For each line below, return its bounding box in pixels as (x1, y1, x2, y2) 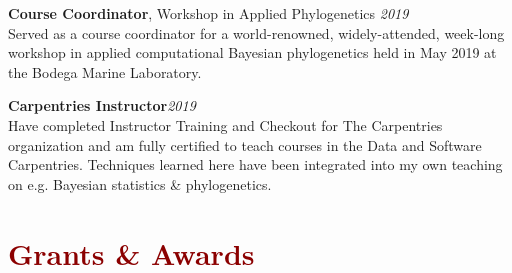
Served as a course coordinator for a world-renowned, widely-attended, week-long (8, 22, 505, 43)
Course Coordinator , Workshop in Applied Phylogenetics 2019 (8, 3, 409, 23)
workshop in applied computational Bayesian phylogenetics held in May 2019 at (8, 42, 497, 63)
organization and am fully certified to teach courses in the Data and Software (8, 134, 482, 155)
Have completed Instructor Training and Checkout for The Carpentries (8, 114, 443, 135)
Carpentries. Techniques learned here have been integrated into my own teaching (8, 154, 503, 175)
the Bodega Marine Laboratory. (8, 61, 202, 82)
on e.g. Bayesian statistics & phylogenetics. (8, 173, 272, 194)
